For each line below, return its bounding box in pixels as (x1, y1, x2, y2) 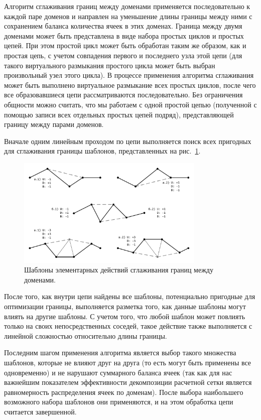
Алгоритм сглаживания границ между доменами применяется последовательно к (4, 1, 250, 11)
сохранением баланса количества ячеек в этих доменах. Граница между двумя (4, 21, 242, 31)
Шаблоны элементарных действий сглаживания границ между (24, 264, 213, 275)
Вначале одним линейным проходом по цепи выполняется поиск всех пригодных (4, 135, 251, 146)
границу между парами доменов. (4, 119, 104, 129)
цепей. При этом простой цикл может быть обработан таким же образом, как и (4, 40, 246, 51)
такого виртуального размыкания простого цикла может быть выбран (4, 60, 215, 70)
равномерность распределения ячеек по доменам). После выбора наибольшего (4, 386, 243, 397)
